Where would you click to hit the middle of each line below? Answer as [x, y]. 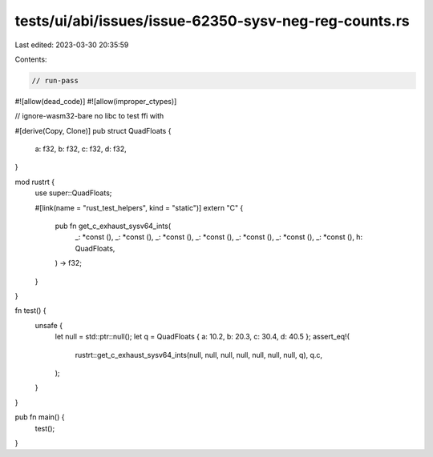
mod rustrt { [35, 182]
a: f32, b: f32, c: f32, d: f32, [81, 149]
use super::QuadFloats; [73, 193]
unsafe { [49, 325]
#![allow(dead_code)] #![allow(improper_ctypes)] [96, 101]
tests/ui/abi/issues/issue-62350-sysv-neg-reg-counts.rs [212, 21]
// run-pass [55, 80]
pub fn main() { [40, 417]
